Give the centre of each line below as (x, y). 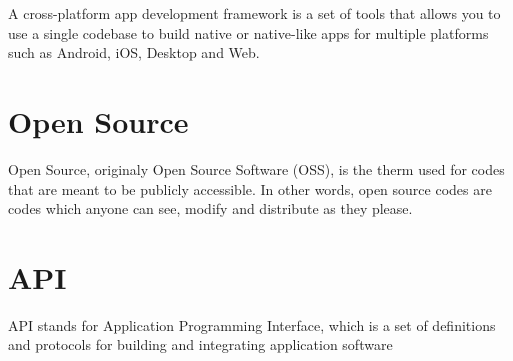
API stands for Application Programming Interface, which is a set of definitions (252, 324)
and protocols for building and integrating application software (200, 344)
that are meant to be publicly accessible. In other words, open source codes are (250, 188)
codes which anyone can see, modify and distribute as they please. (210, 208)
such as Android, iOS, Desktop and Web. (134, 52)
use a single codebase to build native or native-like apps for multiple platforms (248, 32)
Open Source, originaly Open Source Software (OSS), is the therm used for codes (256, 168)
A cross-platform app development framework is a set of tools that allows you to (254, 13)
